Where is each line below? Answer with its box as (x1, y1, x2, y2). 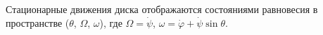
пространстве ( (6, 15, 70, 30)
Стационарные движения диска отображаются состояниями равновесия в (6, 2, 318, 16)
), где (99, 15, 122, 30)
